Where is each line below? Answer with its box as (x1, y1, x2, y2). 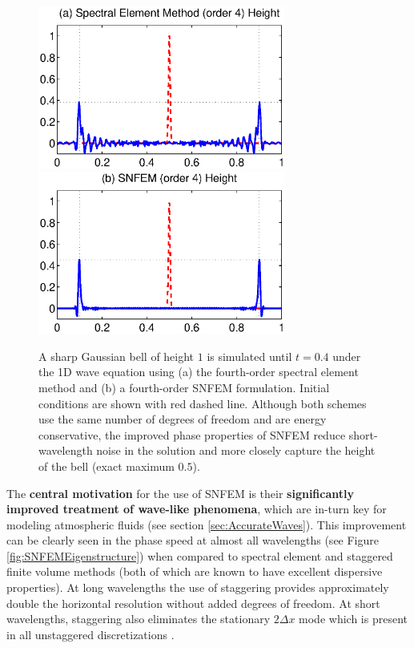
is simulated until (207, 347, 292, 364)
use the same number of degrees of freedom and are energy (38, 411, 327, 427)
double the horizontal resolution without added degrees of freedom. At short (6, 594, 380, 611)
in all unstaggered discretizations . (6, 626, 175, 642)
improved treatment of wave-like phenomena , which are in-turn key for (6, 500, 387, 517)
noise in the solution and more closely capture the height (96, 442, 376, 459)
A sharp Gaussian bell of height (38, 347, 195, 364)
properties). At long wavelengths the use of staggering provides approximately (6, 579, 389, 596)
